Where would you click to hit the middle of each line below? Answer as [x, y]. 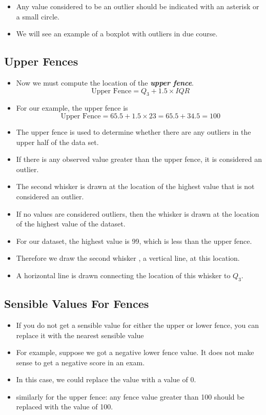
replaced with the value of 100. [65, 407]
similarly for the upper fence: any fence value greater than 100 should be [130, 396]
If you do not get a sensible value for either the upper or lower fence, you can [138, 325]
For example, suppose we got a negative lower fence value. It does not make [135, 352]
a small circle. [38, 16]
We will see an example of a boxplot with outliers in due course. [117, 34]
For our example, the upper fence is [72, 108]
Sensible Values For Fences [77, 304]
